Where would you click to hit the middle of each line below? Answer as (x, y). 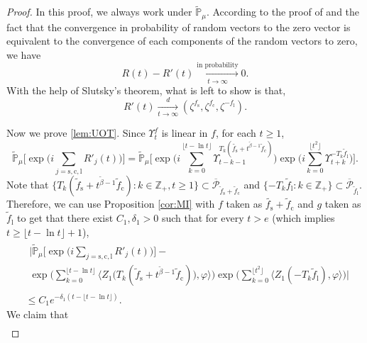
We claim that (38, 314)
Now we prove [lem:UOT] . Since (76, 133)
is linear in (185, 133)
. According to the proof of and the (283, 12)
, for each (236, 133)
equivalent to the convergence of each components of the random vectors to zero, (182, 41)
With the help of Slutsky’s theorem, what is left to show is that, (146, 90)
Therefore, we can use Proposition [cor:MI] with (111, 204)
